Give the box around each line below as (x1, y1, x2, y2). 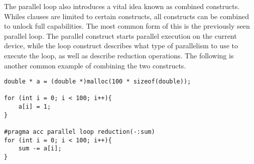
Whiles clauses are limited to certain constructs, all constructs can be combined (4, 11, 249, 21)
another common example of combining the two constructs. (4, 60, 186, 70)
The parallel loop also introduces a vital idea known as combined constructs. (4, 1, 240, 11)
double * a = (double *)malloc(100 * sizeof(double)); (4, 78, 191, 86)
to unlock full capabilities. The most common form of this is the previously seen (4, 21, 250, 31)
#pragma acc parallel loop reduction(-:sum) (4, 128, 155, 136)
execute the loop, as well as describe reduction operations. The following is (4, 50, 234, 60)
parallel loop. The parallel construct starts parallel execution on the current (4, 30, 237, 41)
